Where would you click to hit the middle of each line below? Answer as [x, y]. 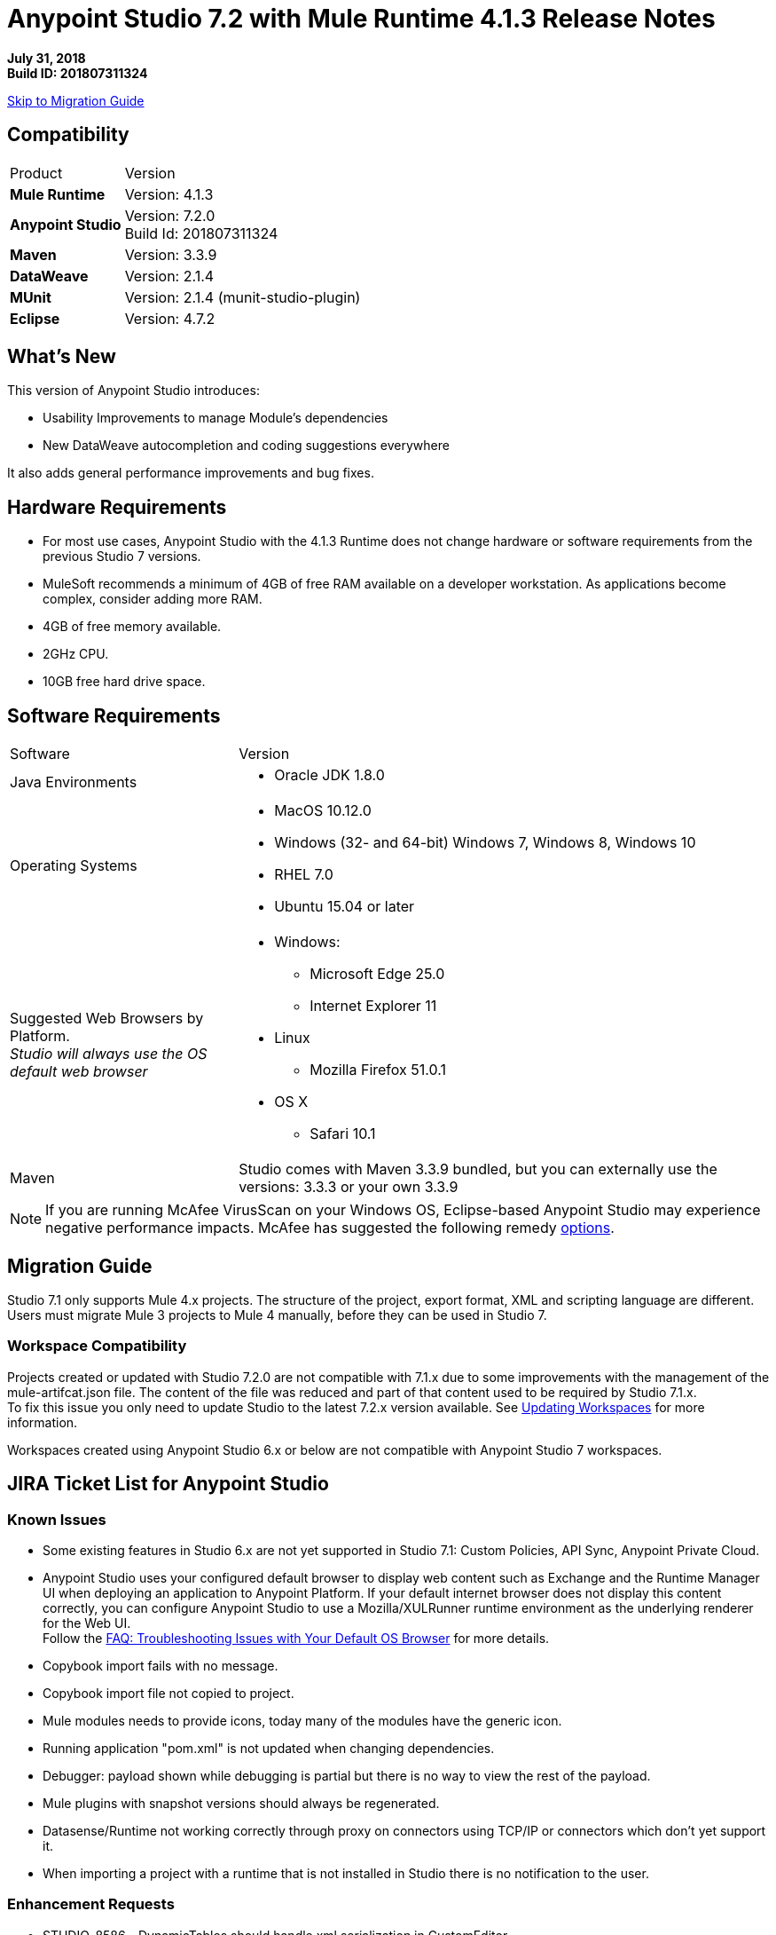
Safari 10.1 [343, 1134]
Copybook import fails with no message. [161, 1665]
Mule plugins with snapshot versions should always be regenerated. [241, 1803]
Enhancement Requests [91, 1904]
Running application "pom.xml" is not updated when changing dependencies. [269, 1748]
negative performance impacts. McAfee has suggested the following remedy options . [330, 1228]
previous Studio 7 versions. [122, 557]
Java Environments [74, 782]
